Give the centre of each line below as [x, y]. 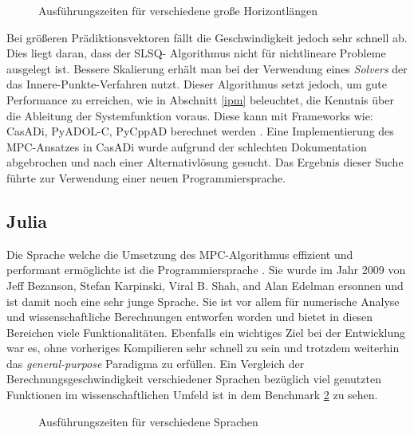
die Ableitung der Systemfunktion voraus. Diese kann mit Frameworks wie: [190, 115]
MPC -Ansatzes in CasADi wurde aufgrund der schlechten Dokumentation [187, 146]
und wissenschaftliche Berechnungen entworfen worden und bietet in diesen [190, 317]
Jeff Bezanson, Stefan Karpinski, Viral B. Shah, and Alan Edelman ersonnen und [205, 285]
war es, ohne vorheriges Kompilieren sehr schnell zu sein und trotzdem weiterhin [203, 348]
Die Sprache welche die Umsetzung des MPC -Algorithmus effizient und [180, 254]
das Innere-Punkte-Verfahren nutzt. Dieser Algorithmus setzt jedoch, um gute [197, 84]
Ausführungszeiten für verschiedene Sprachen [148, 421]
